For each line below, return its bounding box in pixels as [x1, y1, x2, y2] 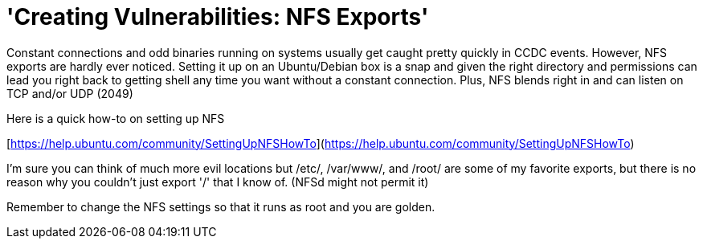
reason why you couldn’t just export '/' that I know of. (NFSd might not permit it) [6, 174, 429, 189]
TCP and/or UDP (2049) [6, 86, 133, 100]
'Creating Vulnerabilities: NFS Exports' [6, 3, 429, 31]
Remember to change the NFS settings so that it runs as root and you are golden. [6, 199, 435, 214]
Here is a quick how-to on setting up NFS [6, 111, 225, 125]
